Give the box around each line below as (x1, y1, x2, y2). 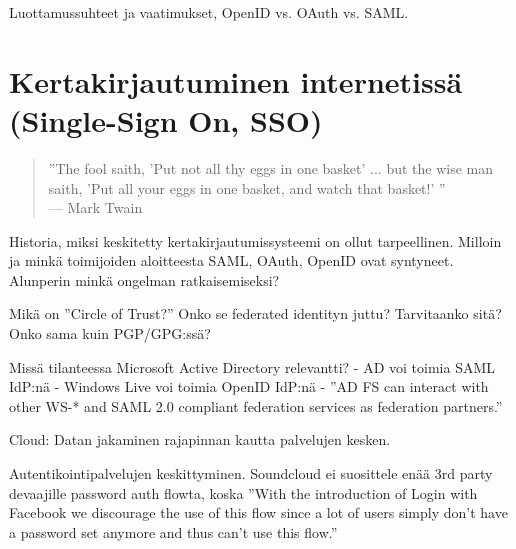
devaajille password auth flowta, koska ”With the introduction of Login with (9, 482, 478, 503)
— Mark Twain (48, 197, 143, 218)
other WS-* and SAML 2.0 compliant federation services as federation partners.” (9, 395, 503, 416)
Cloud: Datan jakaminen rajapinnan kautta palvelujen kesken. (9, 429, 391, 450)
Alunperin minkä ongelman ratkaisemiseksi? (9, 269, 280, 290)
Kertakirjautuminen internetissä (9, 60, 463, 101)
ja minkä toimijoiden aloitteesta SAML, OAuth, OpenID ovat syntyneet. (9, 250, 454, 271)
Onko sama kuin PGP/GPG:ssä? (9, 323, 211, 344)
